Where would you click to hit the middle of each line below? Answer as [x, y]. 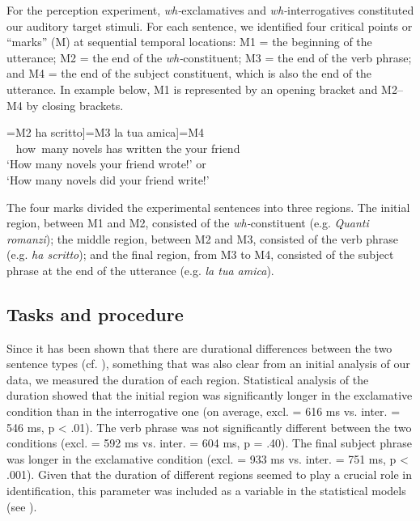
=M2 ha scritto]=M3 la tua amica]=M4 [105, 132]
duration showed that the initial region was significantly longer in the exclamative [210, 395]
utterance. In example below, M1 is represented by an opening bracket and [192, 89]
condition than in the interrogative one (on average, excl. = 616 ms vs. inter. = [204, 411]
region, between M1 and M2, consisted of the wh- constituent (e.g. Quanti [188, 223]
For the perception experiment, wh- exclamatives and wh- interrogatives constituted [210, 10]
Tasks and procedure [95, 313]
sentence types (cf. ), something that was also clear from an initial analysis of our [208, 364]
